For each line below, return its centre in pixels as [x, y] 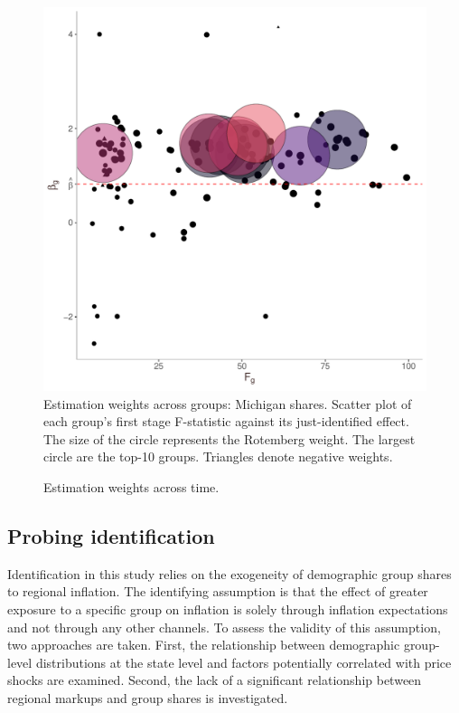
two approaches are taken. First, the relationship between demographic [204, 645]
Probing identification [111, 535]
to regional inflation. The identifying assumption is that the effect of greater [218, 591]
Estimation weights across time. [131, 486]
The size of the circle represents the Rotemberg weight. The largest [229, 438]
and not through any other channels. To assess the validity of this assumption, [224, 627]
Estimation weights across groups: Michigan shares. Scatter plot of [228, 403]
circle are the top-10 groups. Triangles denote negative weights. [218, 456]
